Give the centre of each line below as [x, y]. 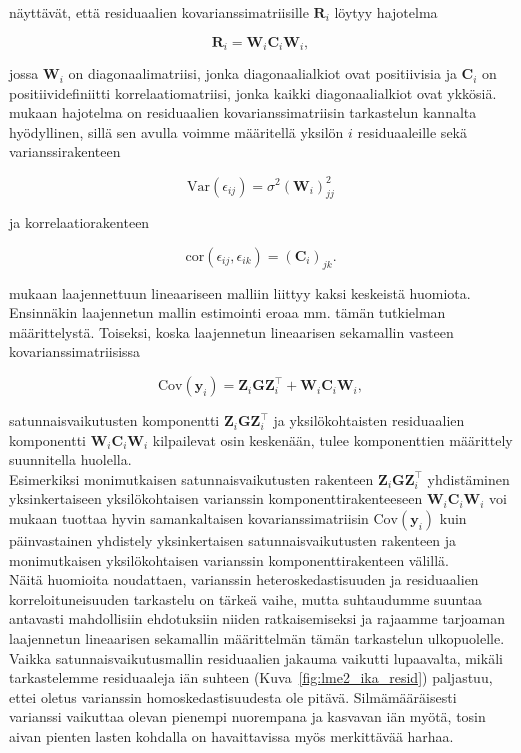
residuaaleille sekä [412, 131]
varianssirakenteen [65, 151]
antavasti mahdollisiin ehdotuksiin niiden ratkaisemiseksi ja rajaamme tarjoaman [257, 618]
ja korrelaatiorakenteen [79, 222]
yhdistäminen [468, 478]
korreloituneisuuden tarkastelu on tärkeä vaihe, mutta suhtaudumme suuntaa [246, 598]
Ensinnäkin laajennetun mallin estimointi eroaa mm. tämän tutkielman [227, 312]
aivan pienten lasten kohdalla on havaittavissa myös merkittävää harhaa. [231, 735]
